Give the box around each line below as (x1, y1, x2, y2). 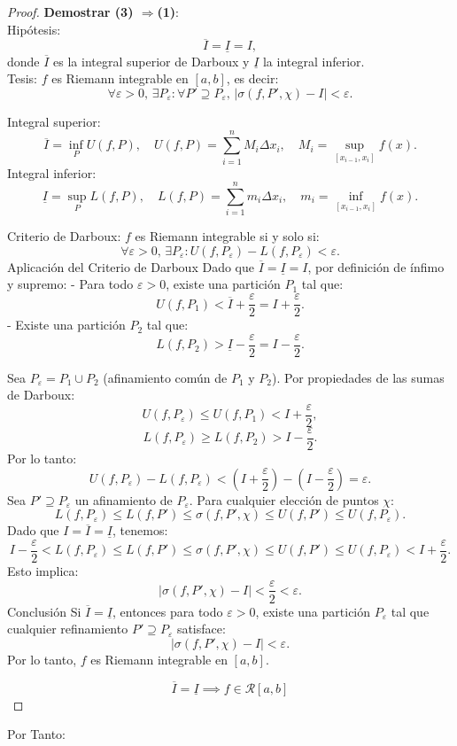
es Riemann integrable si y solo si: (135, 227, 320, 245)
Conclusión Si (7, 602, 81, 620)
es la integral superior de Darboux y (53, 51, 250, 70)
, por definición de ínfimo (307, 257, 445, 276)
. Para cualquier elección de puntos (189, 490, 379, 509)
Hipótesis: (7, 19, 61, 38)
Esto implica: (7, 561, 79, 579)
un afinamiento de (74, 490, 173, 509)
